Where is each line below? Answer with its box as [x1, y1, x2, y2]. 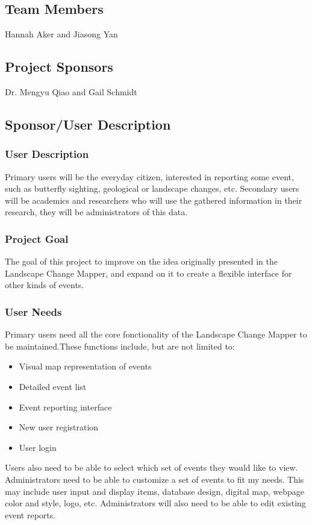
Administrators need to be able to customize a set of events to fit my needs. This [5, 473, 304, 485]
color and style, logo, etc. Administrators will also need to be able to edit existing [5, 497, 306, 509]
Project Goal [5, 231, 69, 246]
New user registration [19, 421, 99, 433]
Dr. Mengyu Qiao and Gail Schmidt [5, 86, 137, 98]
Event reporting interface [19, 400, 112, 413]
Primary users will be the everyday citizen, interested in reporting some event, [5, 170, 294, 183]
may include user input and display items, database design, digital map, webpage [5, 485, 305, 497]
